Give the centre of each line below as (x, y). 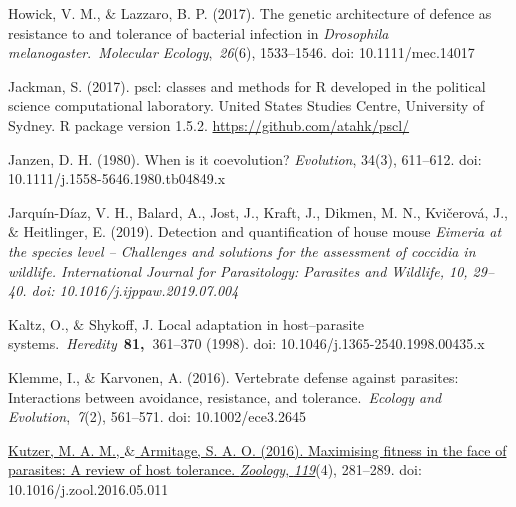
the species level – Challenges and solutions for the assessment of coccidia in (242, 250)
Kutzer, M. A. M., (64, 449)
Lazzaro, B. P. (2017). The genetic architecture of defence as (306, 13)
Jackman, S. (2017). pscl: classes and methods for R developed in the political (247, 85)
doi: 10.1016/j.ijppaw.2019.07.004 (135, 290)
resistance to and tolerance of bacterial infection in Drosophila (198, 32)
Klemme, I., (44, 376)
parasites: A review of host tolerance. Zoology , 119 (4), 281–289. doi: (215, 469)
